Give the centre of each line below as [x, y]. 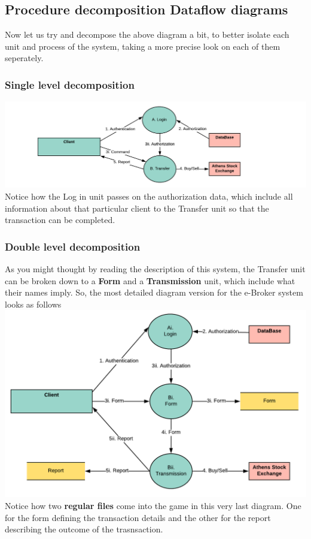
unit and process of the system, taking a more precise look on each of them [143, 46]
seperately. [24, 58]
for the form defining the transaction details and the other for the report [138, 517]
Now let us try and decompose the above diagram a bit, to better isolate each [147, 34]
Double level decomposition [73, 246]
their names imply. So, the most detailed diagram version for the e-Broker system [154, 292]
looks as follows [33, 304]
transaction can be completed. [60, 220]
